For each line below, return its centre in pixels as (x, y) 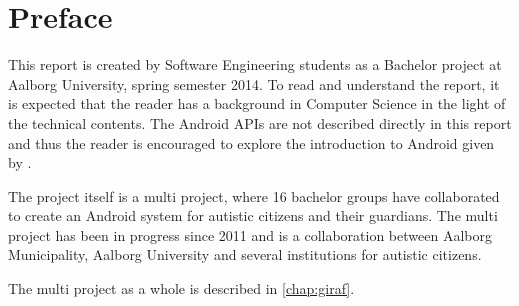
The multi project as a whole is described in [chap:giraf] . (181, 288)
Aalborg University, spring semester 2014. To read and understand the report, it (254, 83)
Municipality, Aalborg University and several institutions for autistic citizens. (245, 254)
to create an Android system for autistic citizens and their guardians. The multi (253, 215)
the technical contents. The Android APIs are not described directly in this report (260, 122)
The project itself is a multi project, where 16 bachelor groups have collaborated (254, 195)
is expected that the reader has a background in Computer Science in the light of (257, 103)
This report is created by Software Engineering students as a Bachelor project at (255, 64)
